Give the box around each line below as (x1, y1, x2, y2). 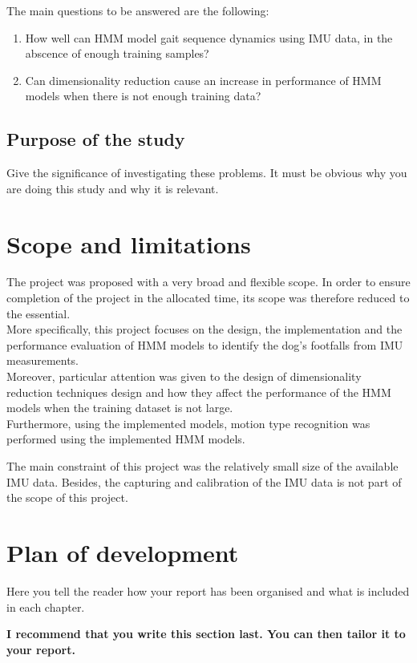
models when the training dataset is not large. (6, 399, 233, 416)
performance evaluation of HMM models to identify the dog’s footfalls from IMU (6, 336, 403, 353)
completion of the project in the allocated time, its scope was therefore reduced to (6, 289, 410, 306)
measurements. (6, 352, 79, 369)
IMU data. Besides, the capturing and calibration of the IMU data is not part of (6, 473, 402, 490)
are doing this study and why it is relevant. (6, 180, 219, 196)
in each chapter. (6, 598, 85, 615)
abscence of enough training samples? (25, 45, 209, 62)
